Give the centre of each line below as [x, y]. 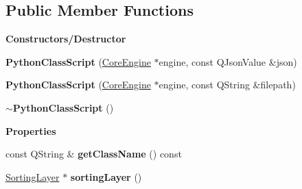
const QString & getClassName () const [94, 154]
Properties [31, 130]
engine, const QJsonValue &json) [228, 61]
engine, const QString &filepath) [227, 85]
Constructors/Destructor [66, 39]
